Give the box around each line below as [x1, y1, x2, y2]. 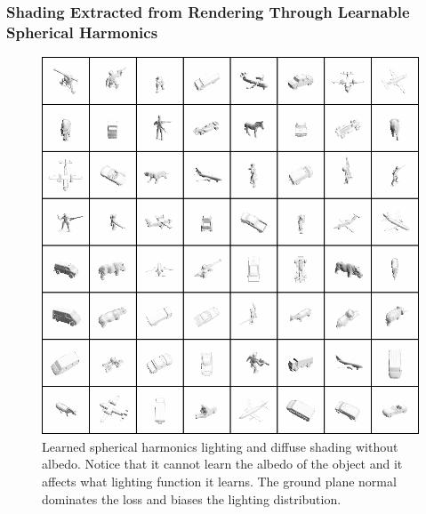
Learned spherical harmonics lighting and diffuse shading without [42, 437, 398, 455]
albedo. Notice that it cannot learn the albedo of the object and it [42, 454, 403, 473]
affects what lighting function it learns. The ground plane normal [42, 471, 397, 490]
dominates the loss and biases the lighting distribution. [42, 489, 342, 508]
